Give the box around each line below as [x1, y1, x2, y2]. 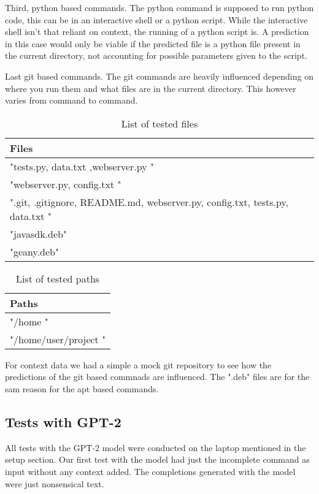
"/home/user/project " [10, 332, 106, 346]
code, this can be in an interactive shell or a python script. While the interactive [5, 13, 308, 26]
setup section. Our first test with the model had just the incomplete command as [5, 453, 310, 466]
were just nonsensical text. [5, 477, 104, 490]
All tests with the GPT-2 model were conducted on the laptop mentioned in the [5, 441, 306, 454]
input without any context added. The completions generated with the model [5, 465, 296, 477]
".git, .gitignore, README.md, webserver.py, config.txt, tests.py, [10, 194, 289, 209]
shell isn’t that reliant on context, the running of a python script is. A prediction [5, 25, 309, 38]
